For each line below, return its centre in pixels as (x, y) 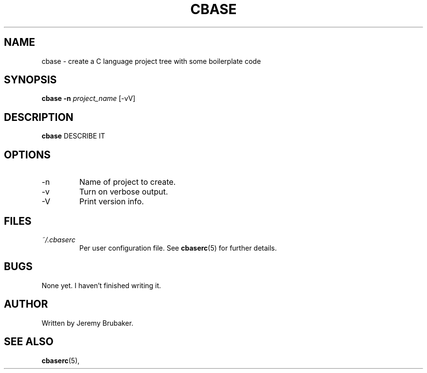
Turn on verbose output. (124, 192)
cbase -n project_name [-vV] (88, 98)
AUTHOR (26, 304)
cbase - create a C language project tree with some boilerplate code (151, 61)
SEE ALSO (29, 342)
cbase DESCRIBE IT (73, 136)
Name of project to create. (127, 182)
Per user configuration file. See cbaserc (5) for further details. (178, 248)
